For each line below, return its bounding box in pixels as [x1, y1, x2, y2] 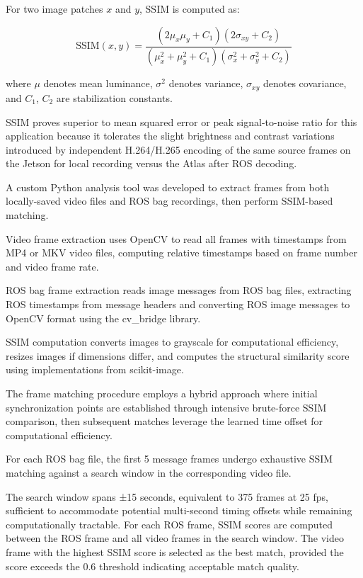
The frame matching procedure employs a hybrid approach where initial [6, 386, 318, 401]
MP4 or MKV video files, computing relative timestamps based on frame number [6, 245, 357, 260]
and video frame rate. [6, 259, 99, 273]
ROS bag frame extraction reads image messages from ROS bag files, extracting [6, 283, 352, 297]
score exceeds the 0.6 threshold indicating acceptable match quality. [6, 558, 299, 573]
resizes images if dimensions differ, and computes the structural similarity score [6, 348, 350, 363]
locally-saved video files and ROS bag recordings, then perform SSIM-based [6, 193, 333, 208]
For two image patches [6, 1, 103, 16]
